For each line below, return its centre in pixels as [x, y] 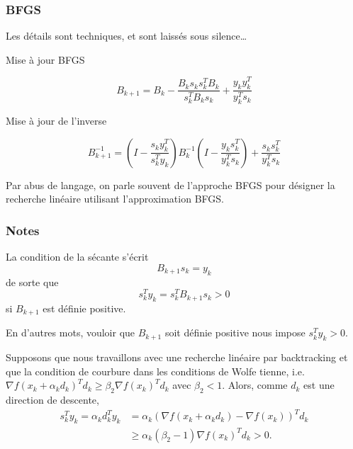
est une [319, 385]
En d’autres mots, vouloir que [71, 333]
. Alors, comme [255, 385]
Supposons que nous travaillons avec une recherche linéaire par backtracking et [177, 357]
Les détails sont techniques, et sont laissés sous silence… [127, 36]
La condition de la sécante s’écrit [77, 257]
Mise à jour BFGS [45, 59]
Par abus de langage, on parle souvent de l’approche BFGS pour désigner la [170, 184]
